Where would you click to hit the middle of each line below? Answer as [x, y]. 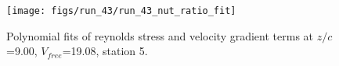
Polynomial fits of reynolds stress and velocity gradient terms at [160, 35]
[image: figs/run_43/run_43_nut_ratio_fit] [121, 11]
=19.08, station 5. [105, 51]
